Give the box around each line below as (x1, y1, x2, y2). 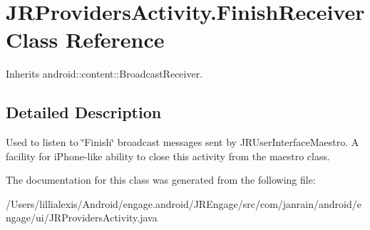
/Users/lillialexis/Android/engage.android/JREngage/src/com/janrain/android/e (6, 196, 361, 211)
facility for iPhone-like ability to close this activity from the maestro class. (6, 148, 330, 163)
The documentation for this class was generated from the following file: (6, 172, 316, 187)
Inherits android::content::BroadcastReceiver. (6, 66, 203, 81)
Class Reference (6, 25, 165, 54)
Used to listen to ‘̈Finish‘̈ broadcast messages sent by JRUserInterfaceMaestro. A (6, 135, 359, 150)
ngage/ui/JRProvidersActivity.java (6, 210, 158, 225)
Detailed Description (6, 101, 162, 123)
